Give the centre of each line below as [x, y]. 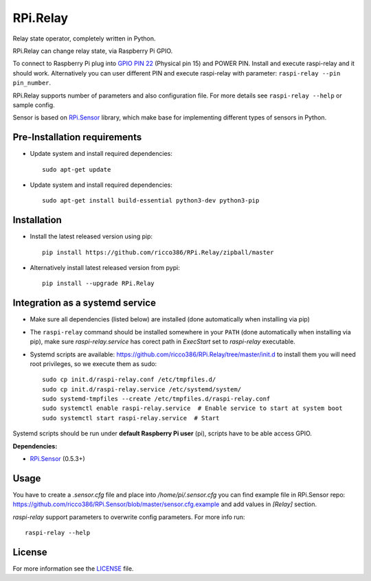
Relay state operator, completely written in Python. [84, 38]
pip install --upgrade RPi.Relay [98, 284]
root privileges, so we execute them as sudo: [93, 363]
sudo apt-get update [77, 169]
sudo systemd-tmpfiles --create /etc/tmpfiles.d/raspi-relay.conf [156, 399]
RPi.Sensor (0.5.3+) [57, 459]
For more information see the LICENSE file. [73, 569]
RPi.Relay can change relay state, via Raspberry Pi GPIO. [93, 51]
